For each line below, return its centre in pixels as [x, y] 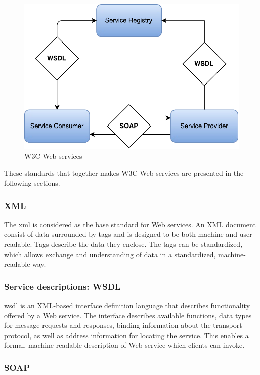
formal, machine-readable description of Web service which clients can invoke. [124, 345]
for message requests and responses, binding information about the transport [123, 325]
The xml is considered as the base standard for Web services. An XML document [130, 224]
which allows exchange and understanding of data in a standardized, [110, 254]
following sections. [32, 183]
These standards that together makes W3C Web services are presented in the [124, 173]
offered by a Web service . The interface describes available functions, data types [128, 315]
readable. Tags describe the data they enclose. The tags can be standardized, [123, 244]
